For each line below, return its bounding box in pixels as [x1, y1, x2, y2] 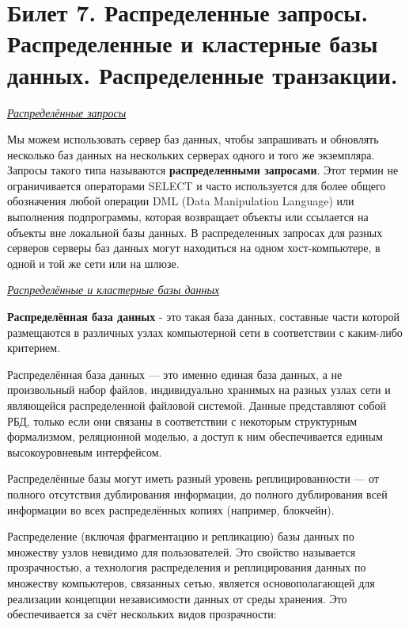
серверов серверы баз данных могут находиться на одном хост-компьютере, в [7, 239, 381, 256]
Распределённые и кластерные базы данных [7, 281, 220, 298]
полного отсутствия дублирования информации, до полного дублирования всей [7, 485, 388, 502]
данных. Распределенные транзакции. [7, 58, 398, 90]
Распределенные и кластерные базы [7, 27, 378, 59]
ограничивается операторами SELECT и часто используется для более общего [7, 177, 386, 193]
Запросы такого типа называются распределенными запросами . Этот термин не [7, 162, 399, 178]
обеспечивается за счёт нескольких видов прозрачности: [7, 606, 277, 622]
